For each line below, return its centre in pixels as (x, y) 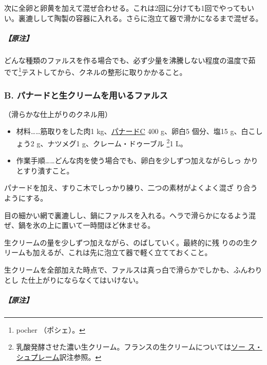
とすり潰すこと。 (45, 170)
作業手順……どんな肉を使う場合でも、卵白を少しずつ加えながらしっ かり (137, 160)
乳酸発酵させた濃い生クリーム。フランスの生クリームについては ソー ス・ (139, 347)
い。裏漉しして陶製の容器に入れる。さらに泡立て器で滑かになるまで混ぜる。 (133, 18)
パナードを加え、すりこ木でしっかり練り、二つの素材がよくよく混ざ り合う (131, 188)
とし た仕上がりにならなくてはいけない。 (73, 280)
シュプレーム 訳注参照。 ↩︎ (59, 357)
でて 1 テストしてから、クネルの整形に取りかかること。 (96, 71)
